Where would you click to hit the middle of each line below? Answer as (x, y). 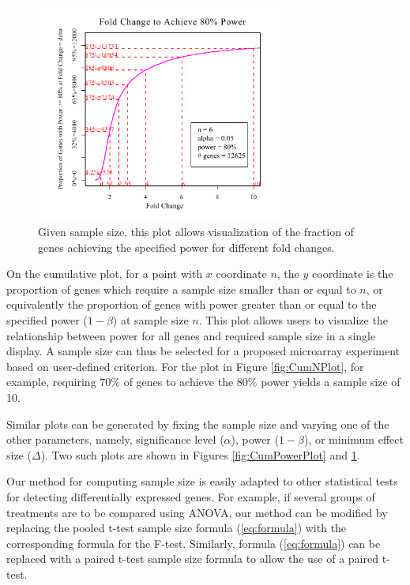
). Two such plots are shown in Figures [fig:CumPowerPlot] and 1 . (200, 454)
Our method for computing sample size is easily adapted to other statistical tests (202, 481)
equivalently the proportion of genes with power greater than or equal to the (192, 304)
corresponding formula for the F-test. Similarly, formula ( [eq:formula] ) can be (194, 543)
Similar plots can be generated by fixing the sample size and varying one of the (198, 424)
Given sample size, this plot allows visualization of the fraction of (196, 232)
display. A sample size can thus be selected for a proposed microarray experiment (203, 351)
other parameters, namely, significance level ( (115, 439)
